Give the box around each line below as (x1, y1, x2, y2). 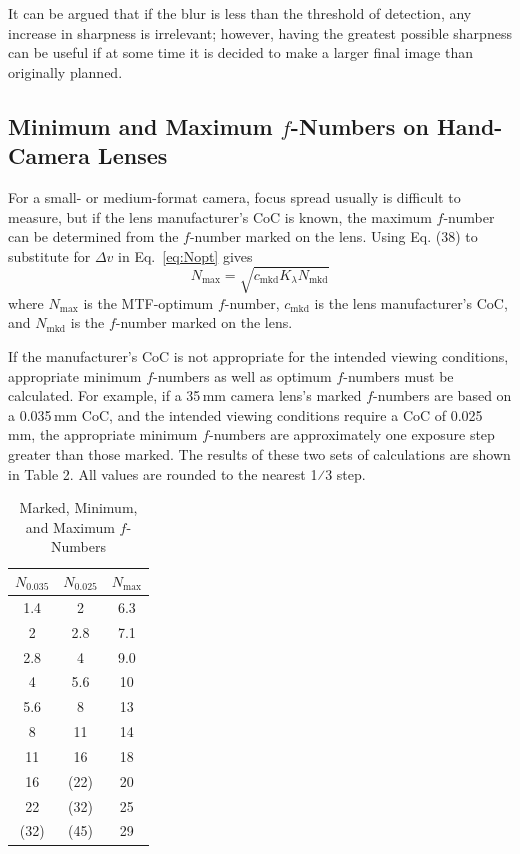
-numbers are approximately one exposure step (209, 424, 495, 445)
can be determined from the (8, 226, 179, 247)
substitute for (8, 245, 91, 266)
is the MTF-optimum (83, 292, 214, 313)
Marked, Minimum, (19, 497, 138, 518)
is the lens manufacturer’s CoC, (314, 292, 508, 313)
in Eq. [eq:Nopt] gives (118, 245, 253, 266)
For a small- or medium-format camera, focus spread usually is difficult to (8, 186, 461, 207)
